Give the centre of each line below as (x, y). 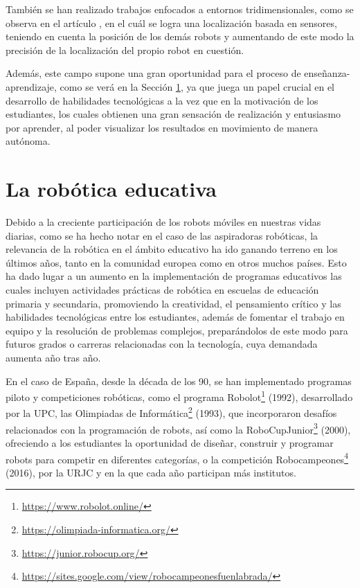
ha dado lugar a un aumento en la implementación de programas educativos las (174, 276)
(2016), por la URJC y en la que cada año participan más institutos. (151, 472)
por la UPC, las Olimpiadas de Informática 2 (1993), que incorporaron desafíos (171, 412)
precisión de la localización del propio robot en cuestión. (125, 50)
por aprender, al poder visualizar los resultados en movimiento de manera (162, 127)
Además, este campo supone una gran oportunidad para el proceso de (153, 73)
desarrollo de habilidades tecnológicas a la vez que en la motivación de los (162, 100)
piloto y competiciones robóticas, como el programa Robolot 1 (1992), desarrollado (179, 396)
